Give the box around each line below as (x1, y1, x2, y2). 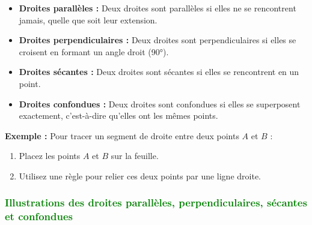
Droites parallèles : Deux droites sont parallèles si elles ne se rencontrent (19, 2, 296, 14)
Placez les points (19, 149, 81, 162)
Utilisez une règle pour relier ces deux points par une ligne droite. (19, 169, 261, 182)
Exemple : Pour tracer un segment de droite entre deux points (5, 129, 239, 142)
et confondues (5, 209, 73, 224)
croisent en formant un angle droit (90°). (19, 45, 169, 58)
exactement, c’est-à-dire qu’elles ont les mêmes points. (19, 109, 218, 122)
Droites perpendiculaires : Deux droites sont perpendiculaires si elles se (19, 34, 296, 46)
